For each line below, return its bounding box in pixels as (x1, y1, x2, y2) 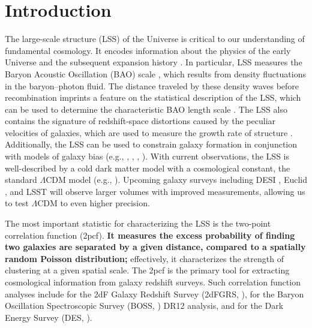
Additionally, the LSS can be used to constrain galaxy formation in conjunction (5, 138, 298, 151)
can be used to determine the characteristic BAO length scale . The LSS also (5, 103, 287, 115)
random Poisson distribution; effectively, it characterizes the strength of (5, 252, 284, 264)
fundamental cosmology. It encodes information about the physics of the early (5, 44, 291, 56)
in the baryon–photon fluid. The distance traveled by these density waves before (5, 79, 299, 92)
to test (5, 197, 29, 209)
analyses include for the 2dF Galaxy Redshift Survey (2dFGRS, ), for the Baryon (5, 287, 304, 300)
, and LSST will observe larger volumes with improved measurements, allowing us (5, 185, 305, 197)
